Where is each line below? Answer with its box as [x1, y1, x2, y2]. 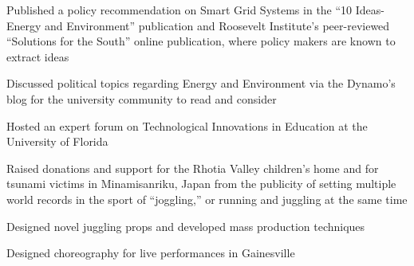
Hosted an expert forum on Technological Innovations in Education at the [6, 117, 368, 134]
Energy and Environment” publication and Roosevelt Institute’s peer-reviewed [6, 17, 390, 33]
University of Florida [6, 133, 108, 150]
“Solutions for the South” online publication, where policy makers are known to [6, 33, 396, 49]
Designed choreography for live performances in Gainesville [6, 244, 295, 261]
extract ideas [6, 48, 69, 65]
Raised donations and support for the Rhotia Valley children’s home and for [6, 159, 379, 176]
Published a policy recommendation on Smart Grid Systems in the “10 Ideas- [6, 2, 384, 18]
